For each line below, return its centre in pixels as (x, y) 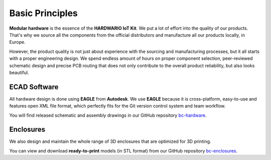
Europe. (17, 42)
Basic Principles (43, 13)
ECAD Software (34, 87)
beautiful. (19, 72)
